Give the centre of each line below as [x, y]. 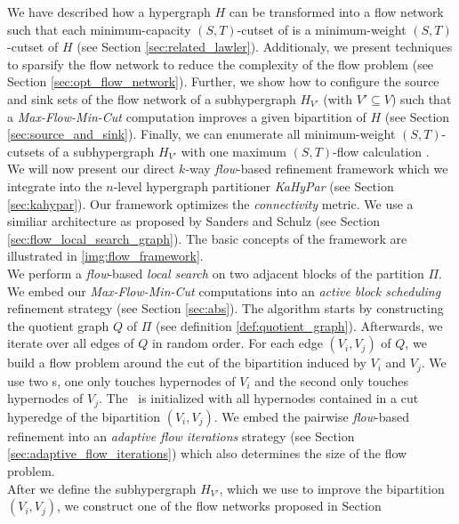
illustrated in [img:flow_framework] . [105, 256]
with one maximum [234, 151]
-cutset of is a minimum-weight [322, 29]
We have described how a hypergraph [109, 12]
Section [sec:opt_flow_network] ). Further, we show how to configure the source [223, 81]
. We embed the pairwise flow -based [312, 416]
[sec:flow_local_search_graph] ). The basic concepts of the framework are [207, 238]
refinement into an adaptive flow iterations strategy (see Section [181, 435]
